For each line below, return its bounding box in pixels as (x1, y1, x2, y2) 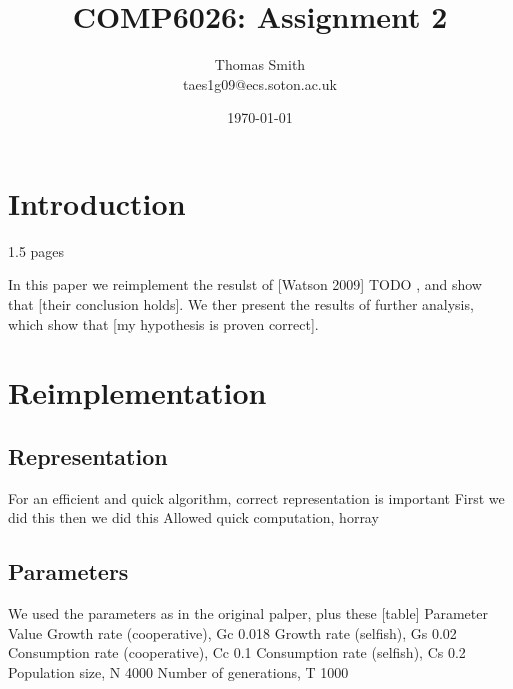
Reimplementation (8, 372, 267, 413)
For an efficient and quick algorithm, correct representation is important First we (8, 487, 505, 508)
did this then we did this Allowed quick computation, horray (8, 507, 379, 528)
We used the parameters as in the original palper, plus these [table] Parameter (8, 603, 488, 624)
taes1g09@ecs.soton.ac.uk (183, 73, 337, 94)
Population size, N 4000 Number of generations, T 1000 (8, 661, 349, 682)
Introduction (8, 182, 186, 223)
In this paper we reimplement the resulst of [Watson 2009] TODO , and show (8, 274, 482, 295)
